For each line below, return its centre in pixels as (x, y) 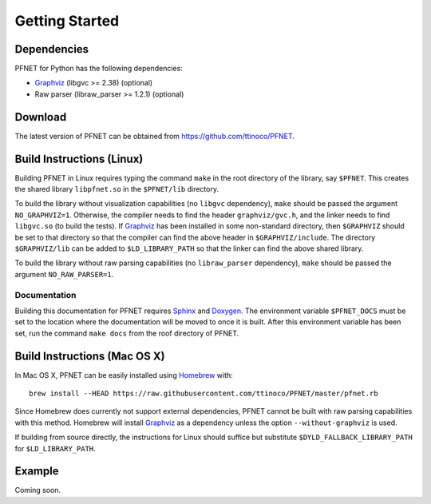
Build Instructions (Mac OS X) (90, 356)
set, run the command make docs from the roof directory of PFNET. (127, 333)
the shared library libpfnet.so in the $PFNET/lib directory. (117, 189)
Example (37, 471)
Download (41, 117)
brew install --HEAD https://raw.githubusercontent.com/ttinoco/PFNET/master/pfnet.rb (204, 393)
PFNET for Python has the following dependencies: (99, 69)
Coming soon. (38, 490)
